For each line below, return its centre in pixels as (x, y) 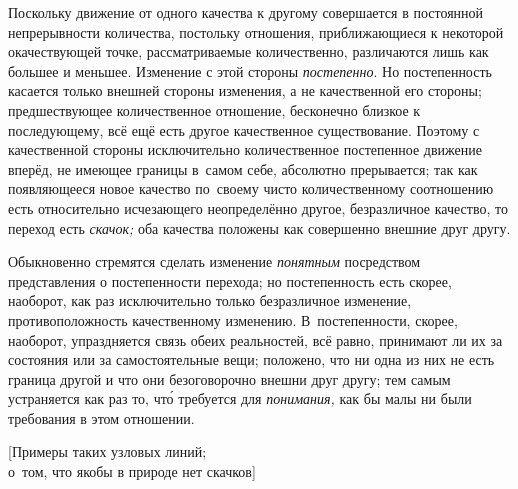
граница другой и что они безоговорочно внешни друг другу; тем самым (229, 378)
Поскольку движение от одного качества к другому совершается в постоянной (246, 12)
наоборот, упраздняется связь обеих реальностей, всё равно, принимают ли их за (255, 339)
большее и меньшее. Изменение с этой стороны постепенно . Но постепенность (250, 70)
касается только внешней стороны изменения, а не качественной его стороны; (245, 90)
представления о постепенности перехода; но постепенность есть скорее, (230, 280)
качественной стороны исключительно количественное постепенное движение (245, 149)
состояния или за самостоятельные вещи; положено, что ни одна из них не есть (251, 359)
